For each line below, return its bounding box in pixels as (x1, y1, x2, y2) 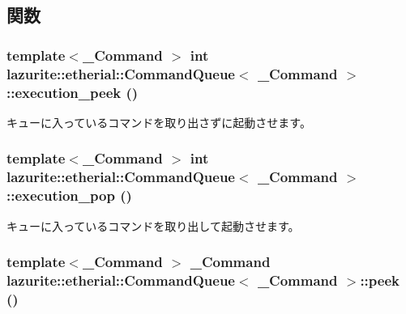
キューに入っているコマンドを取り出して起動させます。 (6, 217, 300, 234)
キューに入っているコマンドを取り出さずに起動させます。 (6, 113, 311, 130)
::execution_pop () (6, 185, 132, 206)
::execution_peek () (6, 82, 139, 102)
